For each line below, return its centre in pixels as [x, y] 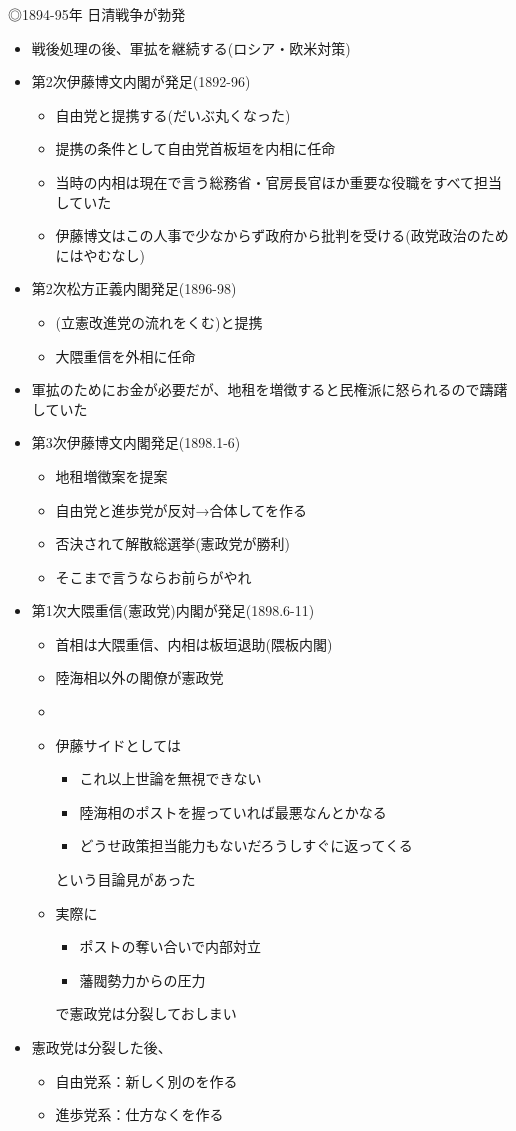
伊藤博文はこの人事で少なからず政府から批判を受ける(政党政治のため [282, 235]
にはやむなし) [100, 254]
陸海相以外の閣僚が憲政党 [139, 677]
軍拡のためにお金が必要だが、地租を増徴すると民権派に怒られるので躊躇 [269, 389]
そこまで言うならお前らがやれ [153, 576]
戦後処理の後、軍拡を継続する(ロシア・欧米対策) [191, 47]
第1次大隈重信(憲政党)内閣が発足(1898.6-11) [173, 610]
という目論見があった [125, 879]
